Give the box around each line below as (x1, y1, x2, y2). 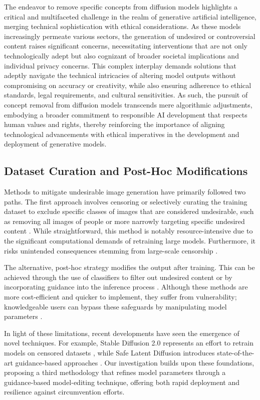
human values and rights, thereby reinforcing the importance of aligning (4, 119, 225, 129)
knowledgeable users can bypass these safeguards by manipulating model (4, 301, 227, 311)
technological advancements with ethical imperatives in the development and (4, 128, 239, 139)
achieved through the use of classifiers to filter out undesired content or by (4, 271, 232, 282)
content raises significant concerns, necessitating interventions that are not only (4, 40, 248, 51)
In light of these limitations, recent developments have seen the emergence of (4, 327, 239, 338)
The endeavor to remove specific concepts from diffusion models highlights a (4, 1, 237, 11)
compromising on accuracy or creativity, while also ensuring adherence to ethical (4, 79, 251, 90)
